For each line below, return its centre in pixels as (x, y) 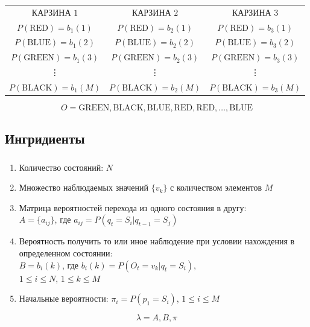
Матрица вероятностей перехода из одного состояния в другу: (133, 207)
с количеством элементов (216, 187)
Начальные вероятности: (64, 298)
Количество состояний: (61, 167)
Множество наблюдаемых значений (84, 187)
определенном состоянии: (66, 253)
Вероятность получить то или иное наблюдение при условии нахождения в (157, 241)
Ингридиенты (45, 138)
